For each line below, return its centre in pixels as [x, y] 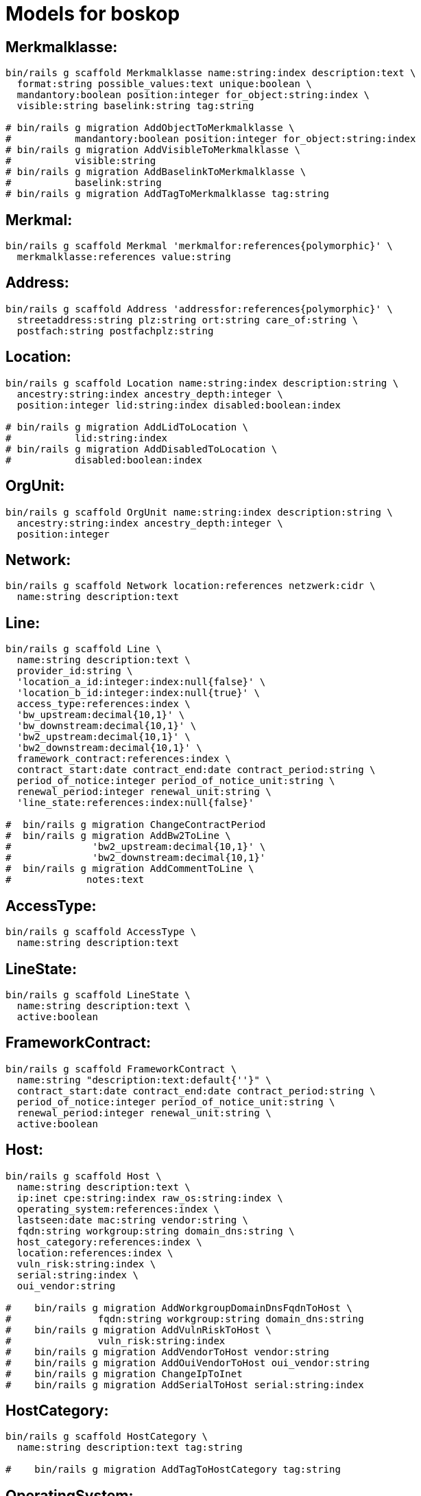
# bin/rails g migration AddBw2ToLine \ [118, 836]
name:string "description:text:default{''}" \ [144, 1080]
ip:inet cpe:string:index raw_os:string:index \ [150, 1198]
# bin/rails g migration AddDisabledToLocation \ [142, 449]
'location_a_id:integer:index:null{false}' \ [141, 682]
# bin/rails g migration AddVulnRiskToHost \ [139, 1330]
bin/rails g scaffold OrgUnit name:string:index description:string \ [199, 512]
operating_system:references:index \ [118, 1209]
